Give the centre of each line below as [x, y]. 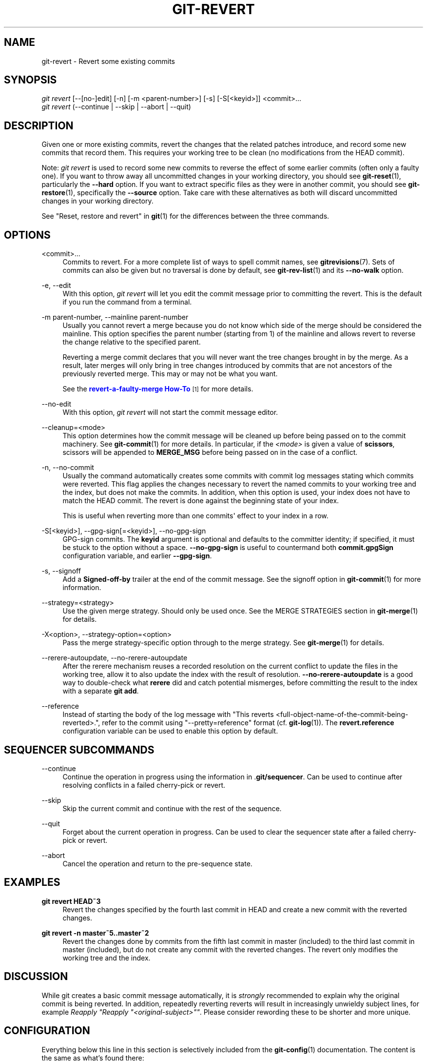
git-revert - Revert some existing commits [108, 61]
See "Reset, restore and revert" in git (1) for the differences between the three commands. [185, 216]
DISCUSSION [36, 977]
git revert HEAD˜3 [71, 901]
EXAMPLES [32, 882]
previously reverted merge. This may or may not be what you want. [170, 374]
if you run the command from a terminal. [127, 302]
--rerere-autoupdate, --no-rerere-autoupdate [115, 658]
